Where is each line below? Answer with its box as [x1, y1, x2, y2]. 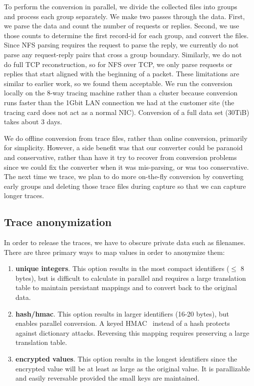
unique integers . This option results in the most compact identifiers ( [15, 263, 230, 273]
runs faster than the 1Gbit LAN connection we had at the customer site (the [4, 97, 234, 107]
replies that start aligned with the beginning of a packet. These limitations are [4, 68, 239, 79]
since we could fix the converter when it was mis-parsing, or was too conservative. [4, 161, 249, 172]
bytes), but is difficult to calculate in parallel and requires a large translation [15, 272, 246, 283]
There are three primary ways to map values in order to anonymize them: [4, 247, 225, 257]
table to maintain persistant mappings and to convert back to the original [15, 282, 237, 293]
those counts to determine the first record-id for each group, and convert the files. [4, 30, 249, 40]
